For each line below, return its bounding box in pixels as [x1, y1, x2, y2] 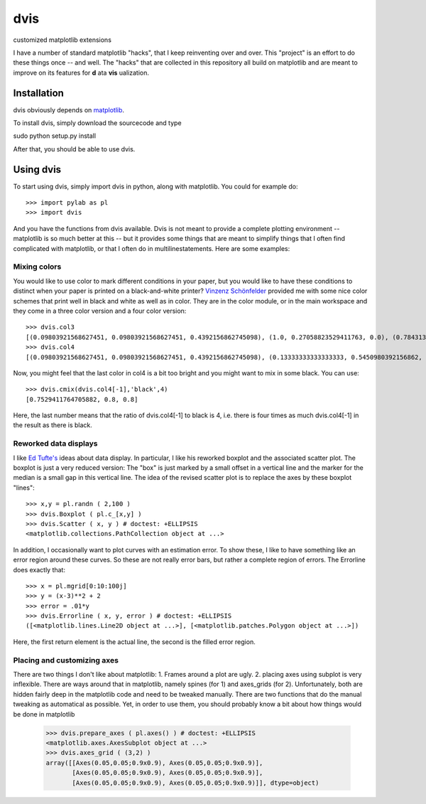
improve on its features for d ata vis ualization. [13, 68, 149, 77]
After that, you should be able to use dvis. [13, 144, 136, 153]
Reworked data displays [13, 439, 98, 449]
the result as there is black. [13, 421, 92, 429]
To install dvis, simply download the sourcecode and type [13, 119, 182, 127]
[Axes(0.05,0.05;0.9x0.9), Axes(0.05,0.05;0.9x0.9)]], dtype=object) [72, 778, 319, 787]
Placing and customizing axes [13, 655, 119, 665]
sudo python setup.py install [13, 132, 96, 140]
